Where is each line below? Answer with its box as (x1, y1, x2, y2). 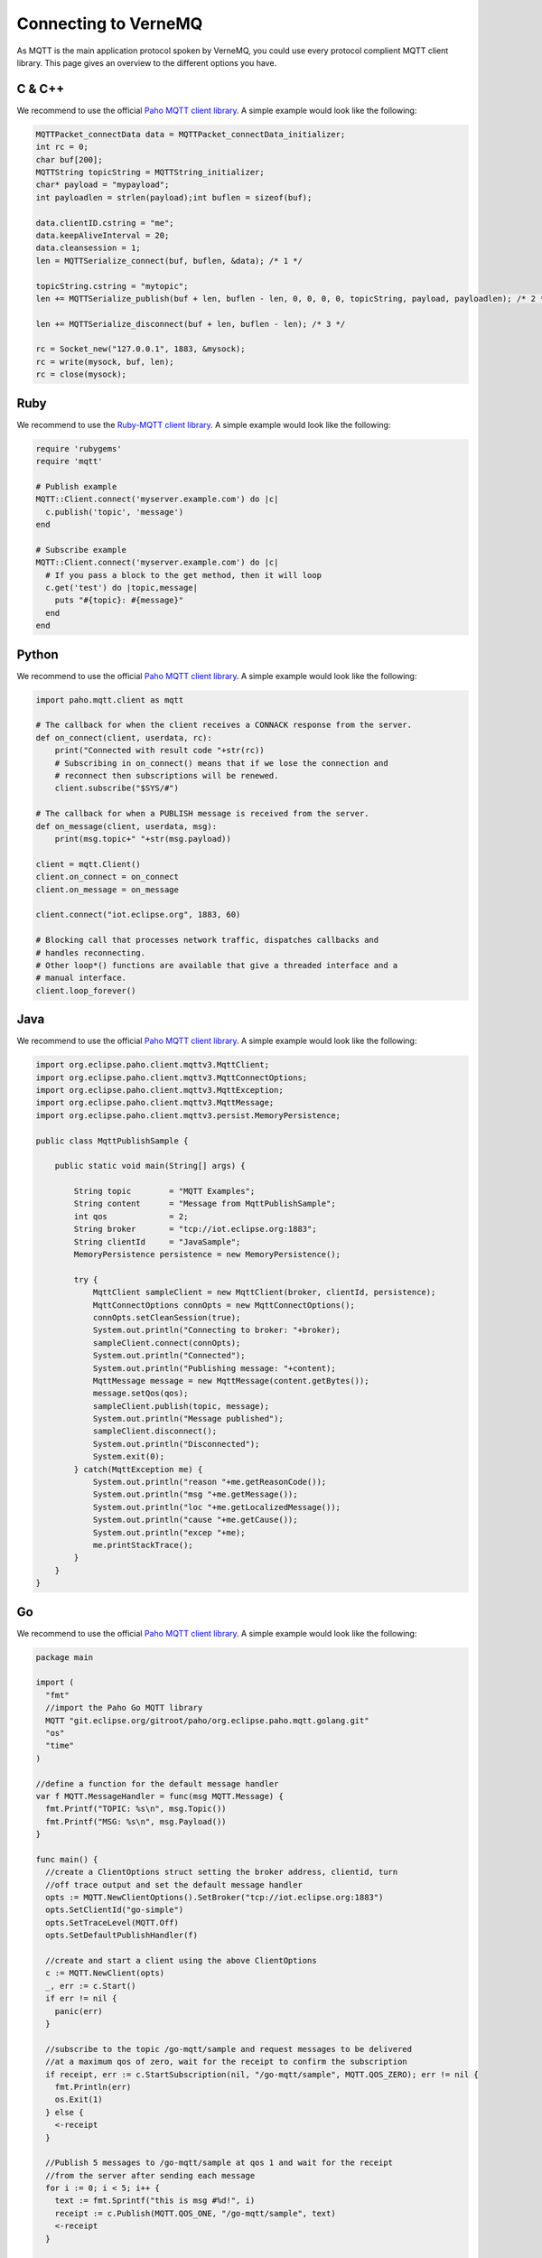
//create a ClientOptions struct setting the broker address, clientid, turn (45, 1867, 398, 1878)
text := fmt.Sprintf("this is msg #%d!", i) (54, 2196, 256, 2206)
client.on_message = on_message (35, 884, 180, 894)
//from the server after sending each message (45, 2170, 256, 2180)
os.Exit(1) (54, 2095, 103, 2104)
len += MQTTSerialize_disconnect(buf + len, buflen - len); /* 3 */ (35, 319, 346, 329)
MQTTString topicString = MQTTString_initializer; (35, 167, 266, 177)
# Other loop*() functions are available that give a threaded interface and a (35, 960, 398, 970)
